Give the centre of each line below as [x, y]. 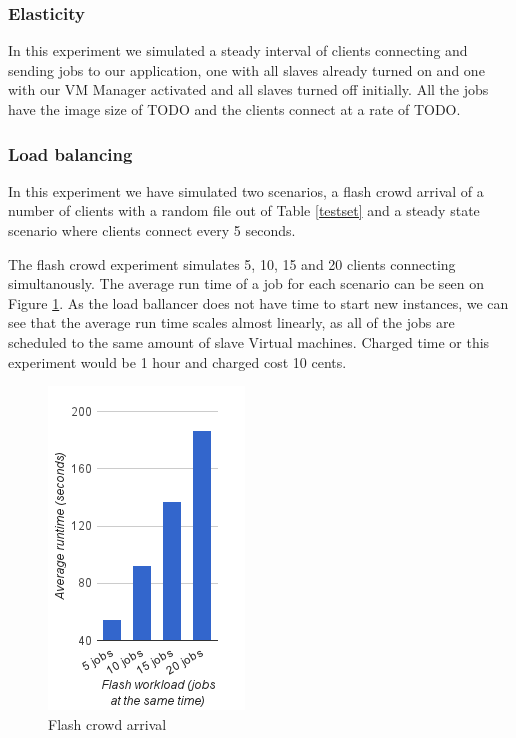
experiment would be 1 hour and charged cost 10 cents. [177, 361]
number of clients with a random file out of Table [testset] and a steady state [244, 210]
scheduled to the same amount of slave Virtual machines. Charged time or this [249, 341]
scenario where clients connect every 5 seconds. [152, 230]
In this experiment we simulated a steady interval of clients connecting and [238, 50]
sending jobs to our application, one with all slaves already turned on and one [246, 69]
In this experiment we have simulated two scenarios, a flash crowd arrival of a [246, 190]
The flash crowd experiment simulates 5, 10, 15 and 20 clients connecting [232, 263]
